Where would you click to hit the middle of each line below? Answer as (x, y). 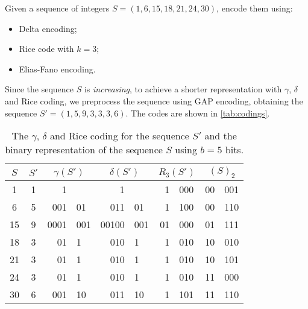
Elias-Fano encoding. (57, 68)
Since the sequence (39, 89)
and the (221, 136)
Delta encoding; (48, 28)
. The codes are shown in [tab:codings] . (198, 113)
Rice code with (46, 49)
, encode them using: (255, 8)
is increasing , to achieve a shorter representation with (183, 89)
